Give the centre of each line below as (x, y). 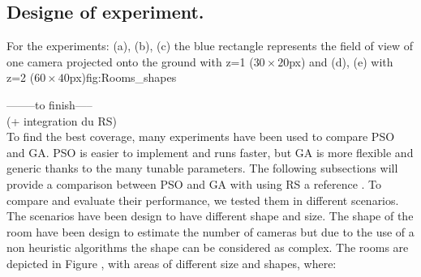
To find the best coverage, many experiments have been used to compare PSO (201, 136)
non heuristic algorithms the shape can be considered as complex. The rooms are (208, 247)
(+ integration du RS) (62, 120)
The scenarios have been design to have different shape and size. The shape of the (210, 216)
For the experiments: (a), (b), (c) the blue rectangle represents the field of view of (210, 46)
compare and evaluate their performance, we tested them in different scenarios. (203, 200)
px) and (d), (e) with (341, 61)
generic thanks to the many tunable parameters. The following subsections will (202, 168)
